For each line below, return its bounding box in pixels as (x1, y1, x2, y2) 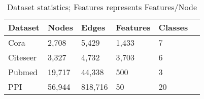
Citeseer (8, 51, 37, 63)
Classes (158, 21, 188, 33)
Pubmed (8, 66, 38, 78)
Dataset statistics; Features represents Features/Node (7, 1, 197, 13)
